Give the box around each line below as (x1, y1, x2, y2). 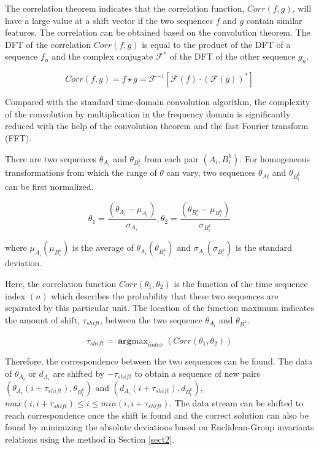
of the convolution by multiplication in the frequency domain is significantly (5, 107, 291, 120)
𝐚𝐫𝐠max (118, 336, 148, 345)
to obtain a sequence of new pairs (134, 366, 261, 379)
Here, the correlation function (5, 277, 117, 290)
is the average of (72, 241, 134, 254)
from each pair (144, 152, 199, 165)
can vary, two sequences (166, 166, 256, 179)
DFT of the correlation (5, 37, 91, 50)
